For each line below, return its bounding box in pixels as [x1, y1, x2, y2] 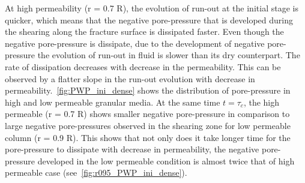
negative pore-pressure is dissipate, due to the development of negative [5, 37, 265, 49]
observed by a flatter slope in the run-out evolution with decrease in [5, 72, 255, 85]
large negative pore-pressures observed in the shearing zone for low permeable [5, 119, 291, 131]
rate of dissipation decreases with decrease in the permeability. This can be [5, 60, 281, 73]
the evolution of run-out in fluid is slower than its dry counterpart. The [37, 49, 300, 61]
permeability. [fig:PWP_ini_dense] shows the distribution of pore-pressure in [5, 84, 291, 97]
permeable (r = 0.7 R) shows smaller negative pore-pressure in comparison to [5, 107, 290, 120]
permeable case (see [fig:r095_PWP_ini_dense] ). [5, 166, 187, 179]
